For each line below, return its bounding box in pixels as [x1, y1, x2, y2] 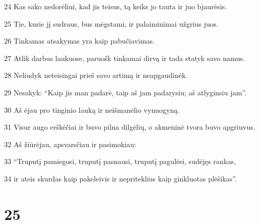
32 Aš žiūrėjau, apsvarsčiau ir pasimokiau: [4, 138, 136, 149]
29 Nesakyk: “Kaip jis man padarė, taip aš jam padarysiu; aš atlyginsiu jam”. [4, 87, 247, 97]
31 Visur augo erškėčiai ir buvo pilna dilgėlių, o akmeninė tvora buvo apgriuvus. [4, 121, 255, 132]
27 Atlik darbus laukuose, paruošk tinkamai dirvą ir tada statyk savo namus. [4, 52, 245, 63]
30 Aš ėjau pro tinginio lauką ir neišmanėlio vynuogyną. [4, 104, 180, 115]
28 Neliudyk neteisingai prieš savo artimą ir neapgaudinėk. [4, 70, 188, 80]
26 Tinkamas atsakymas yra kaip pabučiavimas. [4, 35, 155, 46]
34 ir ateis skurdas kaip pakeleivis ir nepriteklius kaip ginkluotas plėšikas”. [4, 173, 237, 184]
